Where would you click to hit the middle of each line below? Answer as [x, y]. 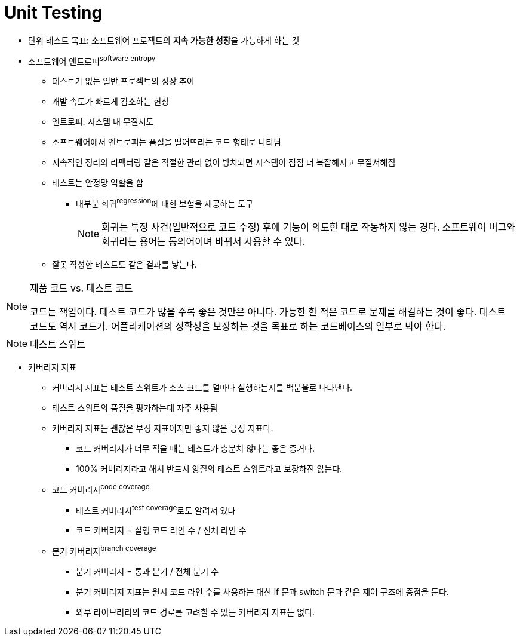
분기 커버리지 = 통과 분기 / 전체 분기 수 [147, 572]
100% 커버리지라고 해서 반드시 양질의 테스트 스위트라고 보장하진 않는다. [209, 469]
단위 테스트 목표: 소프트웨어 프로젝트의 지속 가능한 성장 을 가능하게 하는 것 [164, 40]
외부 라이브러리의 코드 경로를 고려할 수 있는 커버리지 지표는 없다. [196, 612]
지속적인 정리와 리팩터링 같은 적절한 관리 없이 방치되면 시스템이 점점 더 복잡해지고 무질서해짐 [224, 162]
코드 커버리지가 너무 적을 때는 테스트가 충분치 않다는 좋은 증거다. [196, 449]
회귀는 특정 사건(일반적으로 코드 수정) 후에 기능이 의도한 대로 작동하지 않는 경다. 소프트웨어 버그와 [309, 227]
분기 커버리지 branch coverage [104, 550]
